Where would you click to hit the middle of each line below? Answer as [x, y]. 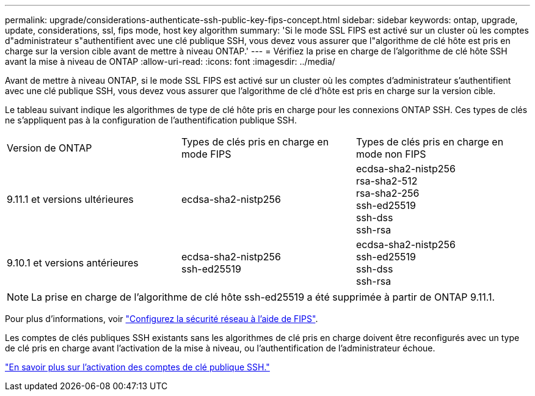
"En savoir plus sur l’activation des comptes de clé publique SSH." [137, 367]
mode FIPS [206, 154]
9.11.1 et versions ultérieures [70, 199]
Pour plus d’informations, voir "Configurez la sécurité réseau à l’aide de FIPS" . [162, 319]
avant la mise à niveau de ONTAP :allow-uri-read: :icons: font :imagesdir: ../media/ [170, 61]
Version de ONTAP [49, 148]
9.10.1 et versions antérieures [73, 263]
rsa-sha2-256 [388, 193]
